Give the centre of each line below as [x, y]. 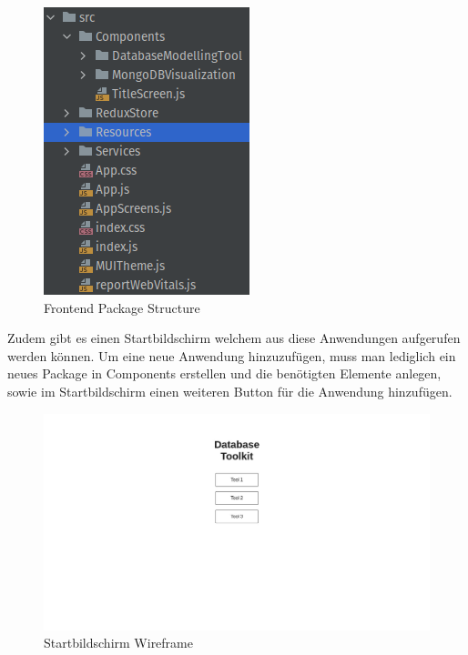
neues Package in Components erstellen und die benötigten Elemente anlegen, [224, 373]
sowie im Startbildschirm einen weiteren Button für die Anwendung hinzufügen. [230, 391]
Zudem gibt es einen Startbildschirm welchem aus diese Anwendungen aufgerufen [234, 338]
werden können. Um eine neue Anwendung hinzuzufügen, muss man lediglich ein [232, 355]
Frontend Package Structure [122, 307]
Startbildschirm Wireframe [118, 643]
